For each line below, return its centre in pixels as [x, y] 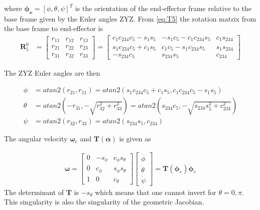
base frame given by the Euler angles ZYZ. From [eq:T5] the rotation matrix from [130, 18]
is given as [135, 139]
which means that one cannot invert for [156, 192]
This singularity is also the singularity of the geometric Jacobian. [104, 202]
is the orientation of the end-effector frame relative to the [163, 8]
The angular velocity [36, 139]
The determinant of [34, 192]
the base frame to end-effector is [53, 28]
